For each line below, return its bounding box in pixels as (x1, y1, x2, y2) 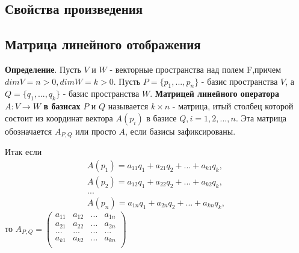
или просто (75, 124, 116, 137)
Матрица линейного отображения (5, 35, 201, 53)
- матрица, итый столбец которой (172, 100, 294, 112)
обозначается (5, 124, 52, 137)
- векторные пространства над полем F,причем (109, 62, 282, 75)
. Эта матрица (235, 111, 286, 124)
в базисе (146, 111, 177, 124)
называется (108, 100, 149, 112)
